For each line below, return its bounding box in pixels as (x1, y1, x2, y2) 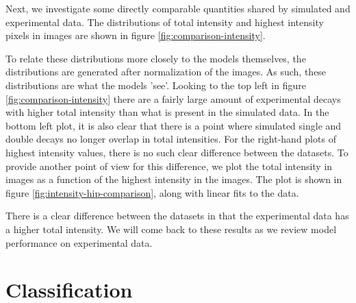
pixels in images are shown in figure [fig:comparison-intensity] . (5, 28, 266, 43)
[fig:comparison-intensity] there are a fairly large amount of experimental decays (5, 91, 341, 106)
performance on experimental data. (5, 235, 153, 250)
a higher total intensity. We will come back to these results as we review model (5, 221, 337, 236)
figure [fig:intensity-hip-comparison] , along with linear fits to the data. (5, 185, 299, 199)
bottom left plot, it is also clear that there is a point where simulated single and (5, 118, 342, 132)
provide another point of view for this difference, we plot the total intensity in (5, 158, 333, 173)
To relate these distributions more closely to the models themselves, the (5, 51, 306, 65)
